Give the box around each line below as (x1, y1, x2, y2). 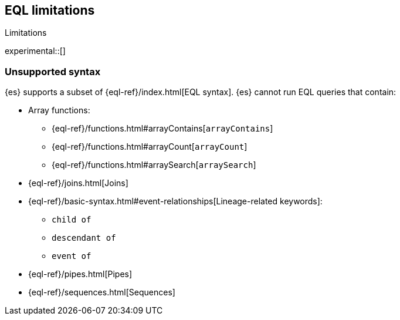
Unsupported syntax (5, 65, 101, 78)
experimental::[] (5, 46, 66, 56)
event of (52, 251, 91, 261)
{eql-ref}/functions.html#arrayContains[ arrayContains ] (52, 123, 273, 134)
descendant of (52, 233, 116, 243)
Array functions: (28, 105, 90, 116)
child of (52, 215, 91, 225)
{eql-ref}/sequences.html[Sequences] (28, 287, 175, 298)
